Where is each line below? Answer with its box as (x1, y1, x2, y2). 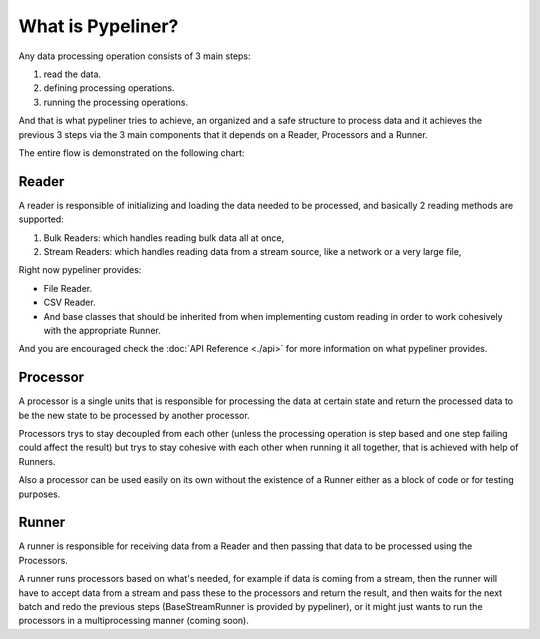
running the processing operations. (43, 96, 189, 108)
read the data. (43, 68, 102, 80)
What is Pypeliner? (18, 15, 179, 37)
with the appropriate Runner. (43, 324, 162, 336)
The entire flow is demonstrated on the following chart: (18, 146, 245, 159)
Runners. (18, 455, 56, 467)
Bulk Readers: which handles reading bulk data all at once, (43, 231, 285, 244)
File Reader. (43, 282, 93, 294)
